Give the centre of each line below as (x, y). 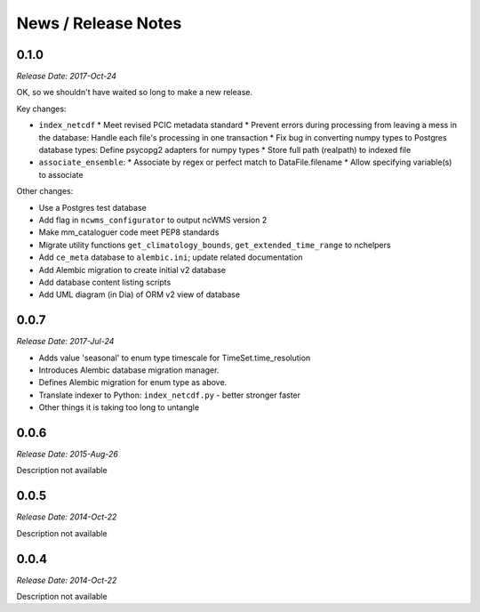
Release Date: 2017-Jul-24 (65, 342)
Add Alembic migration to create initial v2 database (132, 270)
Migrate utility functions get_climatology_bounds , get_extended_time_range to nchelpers (215, 245)
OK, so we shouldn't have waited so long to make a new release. (135, 93)
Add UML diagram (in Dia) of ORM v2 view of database (139, 294)
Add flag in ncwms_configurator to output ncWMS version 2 (153, 220)
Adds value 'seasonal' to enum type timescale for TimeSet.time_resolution (175, 358)
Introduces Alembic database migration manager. (129, 370)
